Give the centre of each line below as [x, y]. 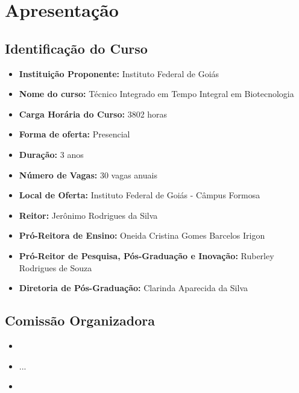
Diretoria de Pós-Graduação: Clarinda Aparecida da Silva [134, 288]
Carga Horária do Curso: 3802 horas [93, 114]
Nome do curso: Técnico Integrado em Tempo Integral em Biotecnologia [156, 94]
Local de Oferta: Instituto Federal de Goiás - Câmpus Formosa [140, 195]
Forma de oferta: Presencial [74, 134]
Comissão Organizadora [80, 320]
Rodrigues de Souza [55, 267]
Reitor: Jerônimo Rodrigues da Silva [88, 215]
